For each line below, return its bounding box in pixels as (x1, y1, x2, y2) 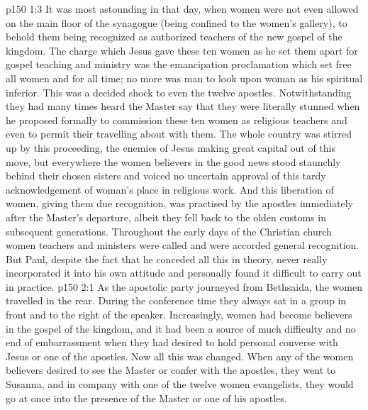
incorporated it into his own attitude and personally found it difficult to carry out (6, 265, 362, 280)
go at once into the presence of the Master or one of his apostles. (6, 390, 287, 405)
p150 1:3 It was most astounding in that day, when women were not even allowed (6, 1, 359, 16)
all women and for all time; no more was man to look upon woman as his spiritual (6, 70, 363, 85)
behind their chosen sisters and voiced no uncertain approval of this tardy (6, 168, 326, 183)
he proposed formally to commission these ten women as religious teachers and (6, 112, 347, 127)
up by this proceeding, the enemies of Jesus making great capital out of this (6, 140, 335, 155)
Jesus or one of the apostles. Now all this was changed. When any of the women (6, 348, 354, 363)
